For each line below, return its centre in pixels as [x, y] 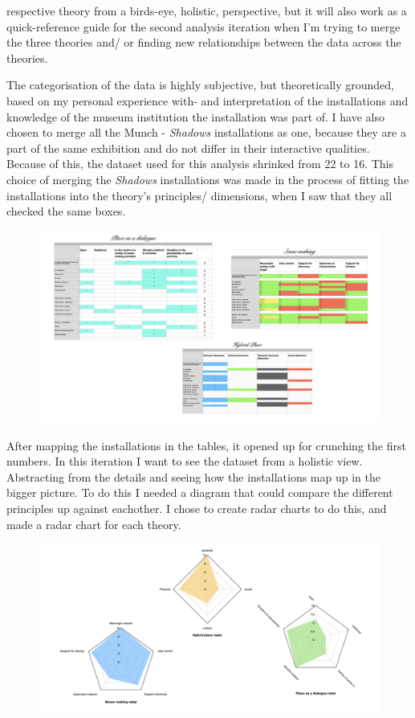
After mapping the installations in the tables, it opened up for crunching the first [206, 445]
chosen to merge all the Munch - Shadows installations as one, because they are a [206, 132]
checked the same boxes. [66, 211]
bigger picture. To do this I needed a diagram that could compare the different [200, 492]
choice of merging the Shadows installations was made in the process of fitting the [208, 179]
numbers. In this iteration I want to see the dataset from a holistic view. [185, 461]
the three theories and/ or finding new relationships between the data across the [204, 42]
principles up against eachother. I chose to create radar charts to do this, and [197, 509]
